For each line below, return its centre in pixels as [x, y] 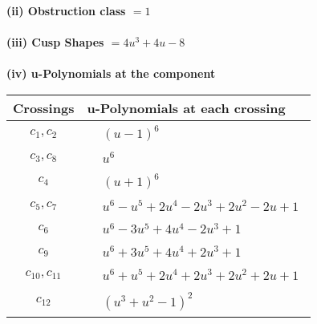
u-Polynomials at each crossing [186, 107]
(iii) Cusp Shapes [55, 42]
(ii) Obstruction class [66, 10]
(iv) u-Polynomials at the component [111, 73]
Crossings [44, 107]
